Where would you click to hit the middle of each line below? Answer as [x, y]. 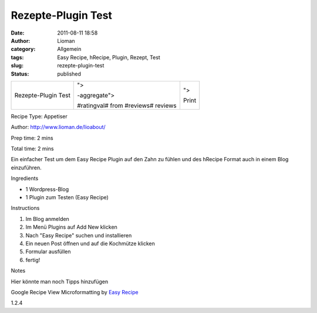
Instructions [25, 208]
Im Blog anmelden [48, 219]
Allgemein [69, 49]
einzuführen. [26, 168]
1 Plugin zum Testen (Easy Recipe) [67, 198]
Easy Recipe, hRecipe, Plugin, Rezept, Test [109, 57]
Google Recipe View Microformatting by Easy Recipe [75, 292]
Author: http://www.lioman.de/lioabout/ [58, 127]
